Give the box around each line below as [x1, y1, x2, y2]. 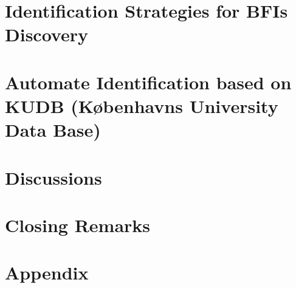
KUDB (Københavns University [5, 93, 278, 118]
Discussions [5, 165, 102, 190]
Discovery [5, 22, 88, 47]
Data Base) [5, 117, 101, 142]
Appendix [5, 260, 89, 285]
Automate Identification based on [5, 69, 292, 94]
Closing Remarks [5, 212, 151, 237]
